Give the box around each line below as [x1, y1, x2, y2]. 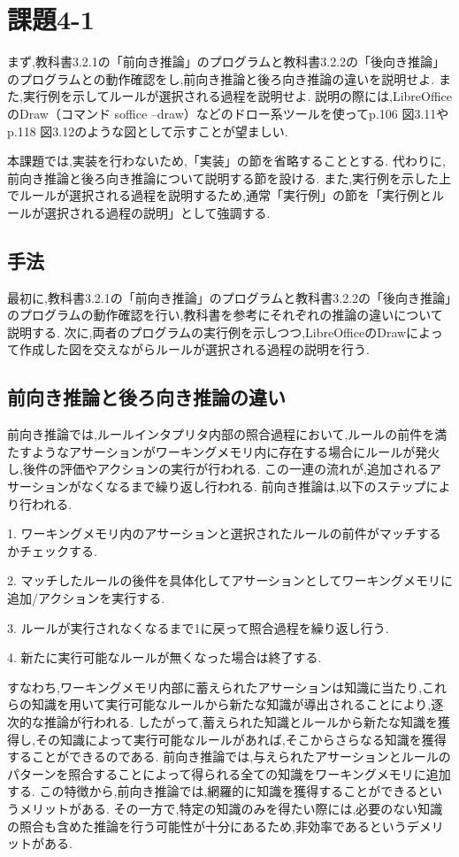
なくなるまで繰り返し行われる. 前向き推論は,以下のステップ [80, 477, 426, 496]
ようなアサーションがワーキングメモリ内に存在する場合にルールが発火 [31, 442, 440, 460]
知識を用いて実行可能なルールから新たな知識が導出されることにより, [31, 695, 432, 714]
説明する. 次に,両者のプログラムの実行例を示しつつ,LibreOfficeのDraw [7, 322, 407, 341]
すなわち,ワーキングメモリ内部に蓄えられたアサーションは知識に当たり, [7, 677, 423, 696]
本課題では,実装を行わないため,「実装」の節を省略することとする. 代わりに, [7, 151, 446, 170]
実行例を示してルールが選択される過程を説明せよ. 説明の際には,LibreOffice [22, 87, 453, 105]
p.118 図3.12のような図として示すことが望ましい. [7, 121, 288, 140]
